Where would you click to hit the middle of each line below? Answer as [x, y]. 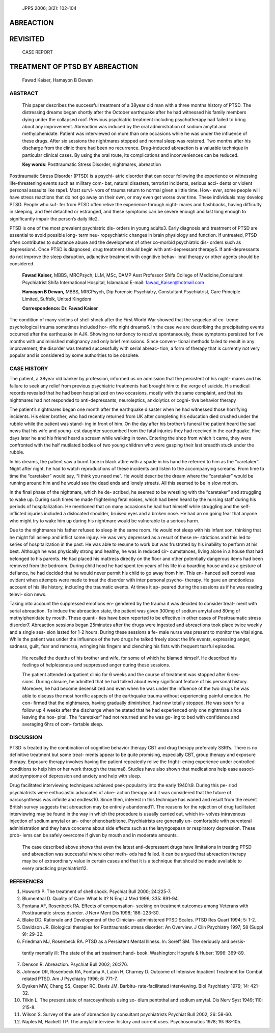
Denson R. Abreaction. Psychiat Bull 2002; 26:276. [75, 964]
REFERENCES [26, 881]
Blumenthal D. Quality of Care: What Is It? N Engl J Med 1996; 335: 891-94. [101, 899]
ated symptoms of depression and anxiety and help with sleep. [75, 776]
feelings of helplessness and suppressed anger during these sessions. [96, 665]
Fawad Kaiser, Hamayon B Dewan [58, 80]
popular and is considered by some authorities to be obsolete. [74, 355]
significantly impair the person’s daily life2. [54, 218]
